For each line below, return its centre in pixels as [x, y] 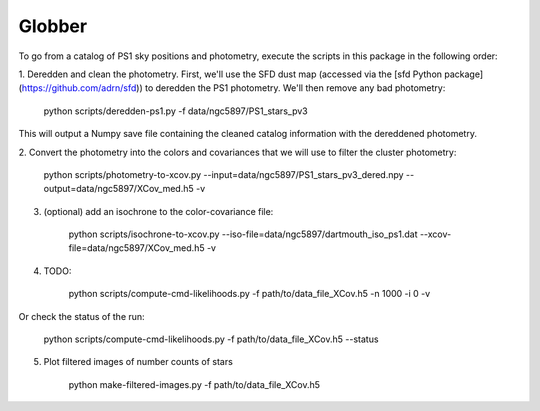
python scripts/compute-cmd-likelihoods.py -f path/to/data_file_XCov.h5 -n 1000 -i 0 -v [249, 294]
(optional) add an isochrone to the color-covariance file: [158, 211]
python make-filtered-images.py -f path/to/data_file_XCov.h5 [194, 384]
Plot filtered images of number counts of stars [138, 362]
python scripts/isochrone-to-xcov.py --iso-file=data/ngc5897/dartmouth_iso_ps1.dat [243, 234]
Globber [53, 26]
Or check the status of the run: [81, 316]
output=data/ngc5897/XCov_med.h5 [118, 189]
